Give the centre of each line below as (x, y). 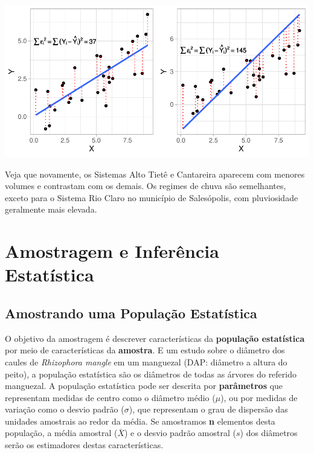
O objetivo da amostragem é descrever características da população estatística (155, 338)
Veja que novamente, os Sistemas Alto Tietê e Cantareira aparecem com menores (155, 174)
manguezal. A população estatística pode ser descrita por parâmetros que (144, 386)
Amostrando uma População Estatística (131, 313)
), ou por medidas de (259, 397)
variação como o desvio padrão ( (65, 409)
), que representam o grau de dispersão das (208, 409)
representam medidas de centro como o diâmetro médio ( (110, 397)
